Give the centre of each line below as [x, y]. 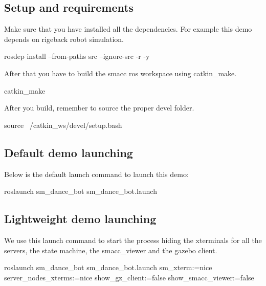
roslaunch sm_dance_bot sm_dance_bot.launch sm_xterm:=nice [108, 267]
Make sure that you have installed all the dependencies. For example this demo [128, 29]
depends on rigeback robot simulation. [64, 39]
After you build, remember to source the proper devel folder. [99, 108]
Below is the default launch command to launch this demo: [96, 174]
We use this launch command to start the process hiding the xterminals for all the [133, 240]
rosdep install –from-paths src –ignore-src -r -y [77, 56]
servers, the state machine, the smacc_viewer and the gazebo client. [111, 250]
